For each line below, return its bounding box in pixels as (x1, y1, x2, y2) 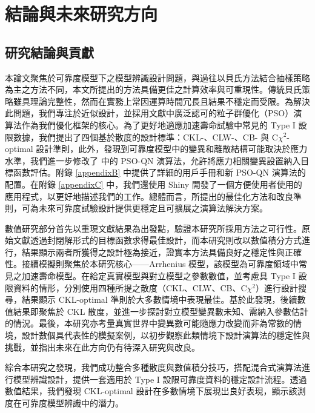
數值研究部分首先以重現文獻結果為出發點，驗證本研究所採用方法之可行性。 (5, 222, 302, 234)
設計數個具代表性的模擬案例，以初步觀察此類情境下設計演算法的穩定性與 (21, 329, 310, 342)
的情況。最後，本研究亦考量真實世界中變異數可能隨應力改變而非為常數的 (5, 317, 293, 329)
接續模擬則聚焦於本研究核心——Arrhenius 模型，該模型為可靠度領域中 (21, 257, 299, 270)
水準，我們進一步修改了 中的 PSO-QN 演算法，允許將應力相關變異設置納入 (5, 154, 301, 167)
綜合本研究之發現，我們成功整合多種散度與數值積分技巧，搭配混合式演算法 (5, 361, 302, 374)
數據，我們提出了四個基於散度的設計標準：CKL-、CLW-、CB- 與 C (13, 130, 278, 143)
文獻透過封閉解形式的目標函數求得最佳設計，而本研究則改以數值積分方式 (13, 234, 302, 246)
